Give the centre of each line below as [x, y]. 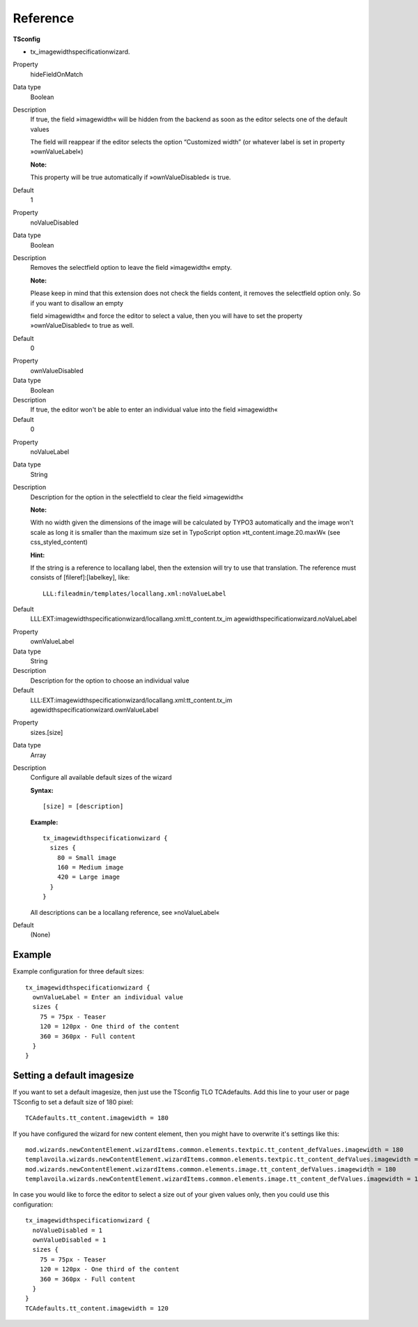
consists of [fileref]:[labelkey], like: [80, 577]
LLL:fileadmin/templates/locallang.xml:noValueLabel [134, 593]
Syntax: [42, 790]
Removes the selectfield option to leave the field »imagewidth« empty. [131, 268]
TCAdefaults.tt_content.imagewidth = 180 [97, 1118]
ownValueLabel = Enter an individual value [108, 998]
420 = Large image [88, 877]
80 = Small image [86, 857]
